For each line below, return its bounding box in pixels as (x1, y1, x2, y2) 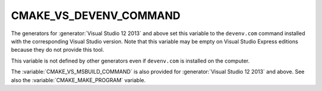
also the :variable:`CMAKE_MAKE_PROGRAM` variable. (11, 76, 146, 83)
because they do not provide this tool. (11, 46, 104, 54)
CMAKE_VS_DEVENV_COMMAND (11, 9, 181, 22)
